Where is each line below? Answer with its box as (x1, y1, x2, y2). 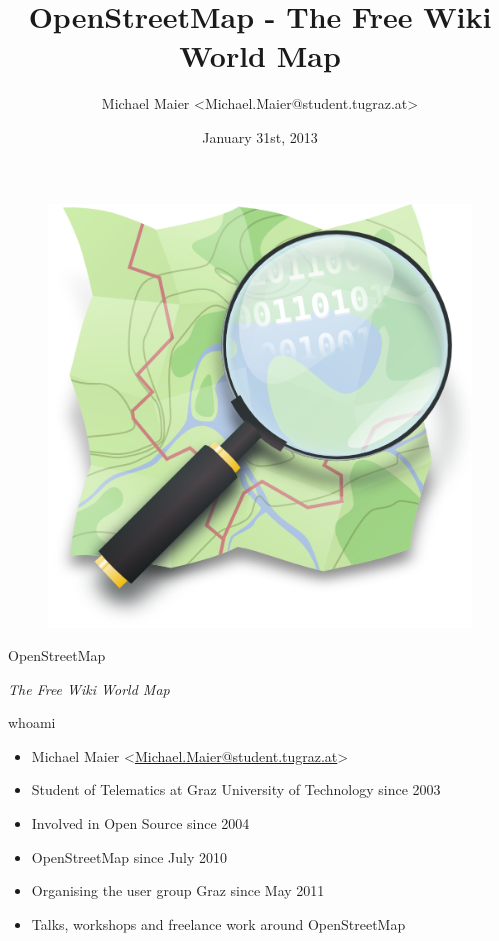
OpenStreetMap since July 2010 (31, 846, 227, 867)
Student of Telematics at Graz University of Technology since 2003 (31, 779, 441, 800)
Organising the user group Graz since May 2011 (31, 880, 325, 901)
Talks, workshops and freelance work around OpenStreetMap (31, 913, 406, 934)
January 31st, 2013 (202, 126, 318, 147)
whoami (8, 712, 56, 733)
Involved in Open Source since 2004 (31, 813, 250, 834)
